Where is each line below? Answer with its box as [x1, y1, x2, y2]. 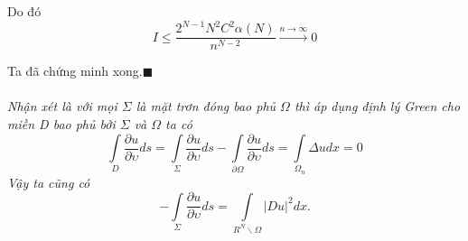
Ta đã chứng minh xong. [7, 61, 143, 80]
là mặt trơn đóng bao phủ [136, 97, 276, 116]
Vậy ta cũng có [7, 172, 90, 191]
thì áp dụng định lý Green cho [294, 97, 461, 116]
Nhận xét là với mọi [7, 97, 117, 116]
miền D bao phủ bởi [7, 114, 116, 133]
